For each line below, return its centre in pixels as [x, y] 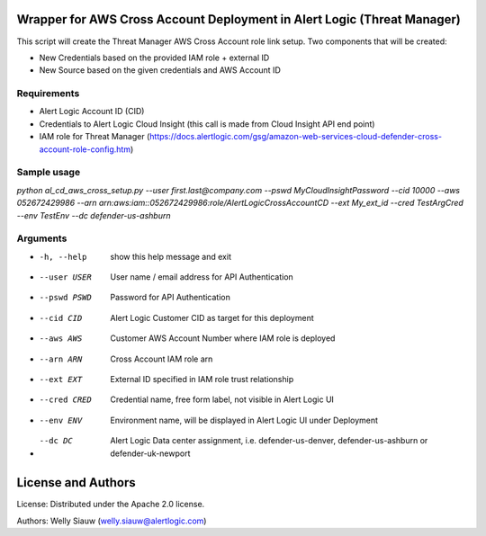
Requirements [48, 94]
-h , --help [63, 257]
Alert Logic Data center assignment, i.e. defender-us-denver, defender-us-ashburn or [269, 441]
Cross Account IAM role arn [162, 359]
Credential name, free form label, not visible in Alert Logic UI [222, 399]
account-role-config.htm [85, 149]
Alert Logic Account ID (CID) [92, 112]
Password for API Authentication [171, 298]
